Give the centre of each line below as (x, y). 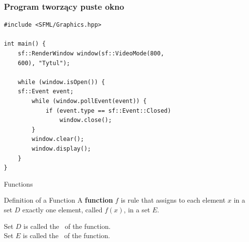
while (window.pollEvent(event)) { (89, 101)
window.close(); (86, 120)
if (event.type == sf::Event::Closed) (108, 111)
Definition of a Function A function (59, 200)
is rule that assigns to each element (173, 200)
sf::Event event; (46, 92)
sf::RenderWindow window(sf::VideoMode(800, (91, 53)
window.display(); (61, 148)
